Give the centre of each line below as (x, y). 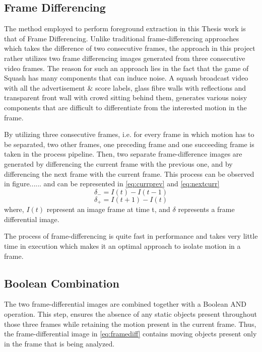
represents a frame (206, 209)
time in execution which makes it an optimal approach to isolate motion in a (122, 245)
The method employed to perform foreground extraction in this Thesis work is (125, 28)
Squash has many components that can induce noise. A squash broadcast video (126, 78)
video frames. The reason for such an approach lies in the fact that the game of (126, 68)
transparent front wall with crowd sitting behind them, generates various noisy (126, 97)
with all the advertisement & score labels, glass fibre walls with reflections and (125, 87)
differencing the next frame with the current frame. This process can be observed (129, 173)
